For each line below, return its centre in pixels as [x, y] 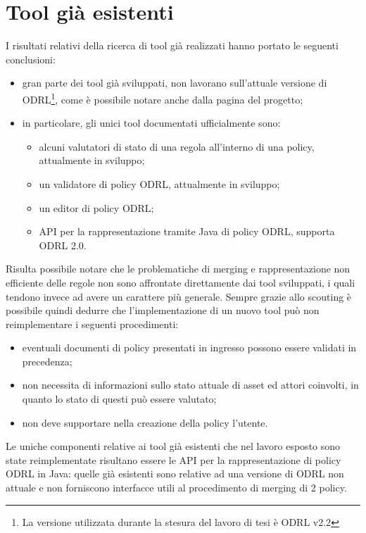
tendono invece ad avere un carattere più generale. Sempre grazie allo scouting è [179, 296]
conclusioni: [31, 59]
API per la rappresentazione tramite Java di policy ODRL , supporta [187, 231]
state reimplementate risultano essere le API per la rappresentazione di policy [173, 459]
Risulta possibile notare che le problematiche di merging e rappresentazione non [178, 269]
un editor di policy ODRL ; [96, 207]
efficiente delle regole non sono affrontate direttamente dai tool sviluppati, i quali [181, 282]
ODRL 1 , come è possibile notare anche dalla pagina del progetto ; [163, 98]
